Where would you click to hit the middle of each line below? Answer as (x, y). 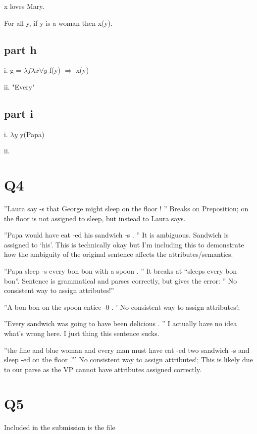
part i (19, 113)
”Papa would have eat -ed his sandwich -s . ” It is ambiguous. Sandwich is (116, 235)
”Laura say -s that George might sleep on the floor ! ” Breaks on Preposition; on (126, 209)
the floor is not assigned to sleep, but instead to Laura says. (95, 218)
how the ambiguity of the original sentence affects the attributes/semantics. (119, 254)
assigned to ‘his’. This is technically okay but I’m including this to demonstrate (124, 244)
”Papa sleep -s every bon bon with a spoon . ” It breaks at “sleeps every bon (121, 271)
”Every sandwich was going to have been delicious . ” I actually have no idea (121, 323)
